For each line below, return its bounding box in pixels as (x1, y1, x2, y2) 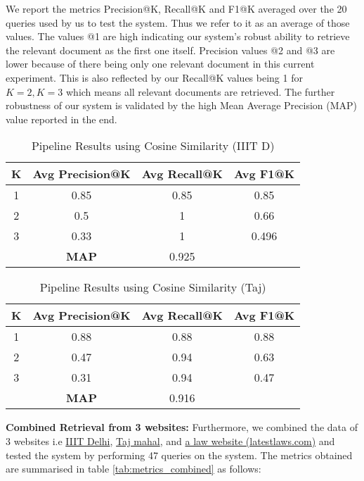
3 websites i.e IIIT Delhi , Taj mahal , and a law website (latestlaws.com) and (6, 433, 335, 448)
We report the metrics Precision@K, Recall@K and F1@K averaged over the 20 (6, 1, 347, 15)
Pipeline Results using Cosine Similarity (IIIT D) (31, 137, 275, 154)
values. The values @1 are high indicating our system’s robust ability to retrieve (6, 29, 350, 44)
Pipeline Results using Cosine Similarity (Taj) (39, 279, 266, 296)
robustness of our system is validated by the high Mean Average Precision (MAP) (6, 98, 358, 113)
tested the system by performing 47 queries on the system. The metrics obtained (6, 447, 353, 462)
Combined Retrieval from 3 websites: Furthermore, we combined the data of (6, 420, 358, 435)
